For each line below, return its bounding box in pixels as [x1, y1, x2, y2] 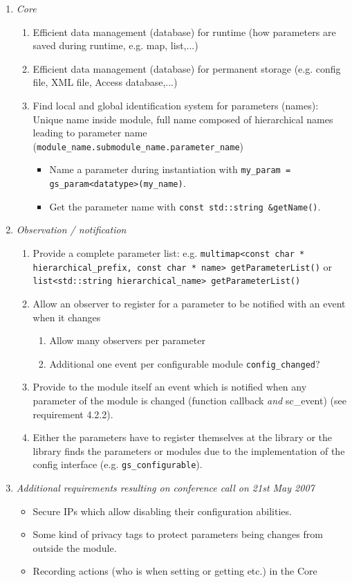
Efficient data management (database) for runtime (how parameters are [33, 24, 336, 39]
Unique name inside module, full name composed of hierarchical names [33, 111, 333, 126]
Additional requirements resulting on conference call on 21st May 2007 [16, 481, 315, 494]
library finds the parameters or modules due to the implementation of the [33, 443, 345, 458]
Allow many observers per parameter [49, 333, 205, 348]
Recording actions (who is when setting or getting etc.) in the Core [33, 564, 317, 578]
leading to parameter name [33, 125, 147, 140]
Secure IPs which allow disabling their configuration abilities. [33, 503, 292, 518]
